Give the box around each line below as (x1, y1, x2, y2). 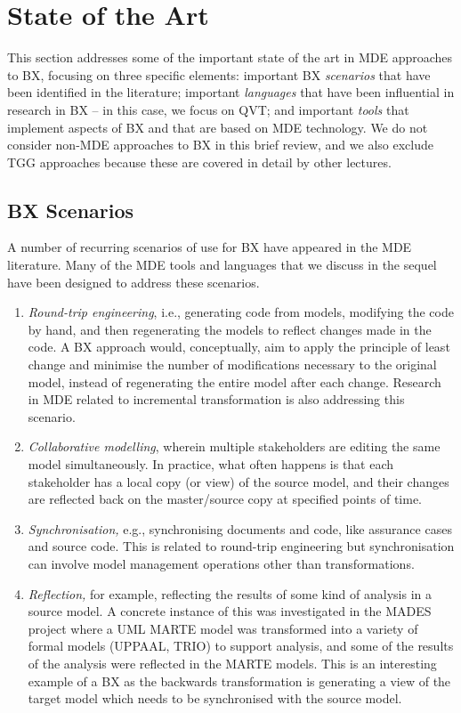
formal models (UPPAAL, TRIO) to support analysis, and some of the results (28, 636, 454, 655)
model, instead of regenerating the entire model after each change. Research (28, 372, 441, 391)
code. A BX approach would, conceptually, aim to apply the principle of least (28, 337, 450, 356)
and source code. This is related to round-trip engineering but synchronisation (28, 537, 455, 555)
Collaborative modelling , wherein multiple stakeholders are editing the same (28, 437, 441, 456)
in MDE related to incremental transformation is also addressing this (28, 390, 405, 409)
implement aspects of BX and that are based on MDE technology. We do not (7, 117, 428, 136)
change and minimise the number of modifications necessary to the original (28, 355, 437, 374)
